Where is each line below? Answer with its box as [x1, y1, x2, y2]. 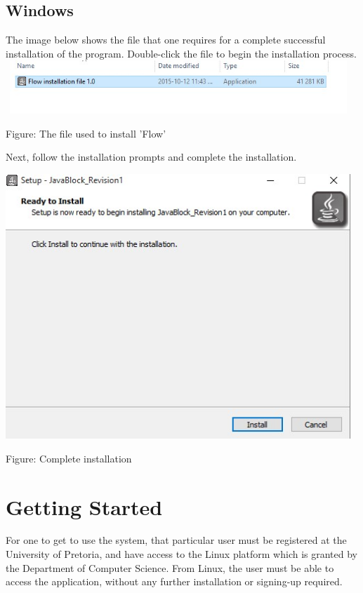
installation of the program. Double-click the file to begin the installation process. [6, 46, 357, 60]
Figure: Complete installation [6, 451, 132, 465]
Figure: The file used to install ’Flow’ [6, 126, 166, 140]
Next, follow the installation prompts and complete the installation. [6, 149, 297, 164]
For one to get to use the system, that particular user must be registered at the [6, 533, 347, 547]
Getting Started [6, 492, 163, 521]
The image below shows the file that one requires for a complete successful [6, 32, 326, 47]
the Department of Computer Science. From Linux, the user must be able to [6, 560, 334, 575]
